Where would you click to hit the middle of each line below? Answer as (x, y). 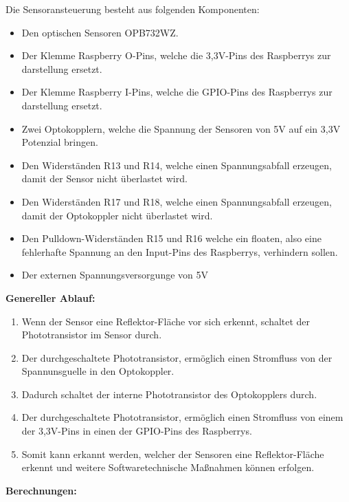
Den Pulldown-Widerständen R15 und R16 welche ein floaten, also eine (171, 238)
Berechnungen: (41, 490)
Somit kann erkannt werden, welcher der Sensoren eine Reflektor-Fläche (173, 454)
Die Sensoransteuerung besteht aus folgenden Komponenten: (133, 9)
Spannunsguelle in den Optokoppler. (98, 371)
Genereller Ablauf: (50, 297)
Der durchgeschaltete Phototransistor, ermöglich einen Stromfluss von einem (182, 417)
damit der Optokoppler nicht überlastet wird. (117, 215)
